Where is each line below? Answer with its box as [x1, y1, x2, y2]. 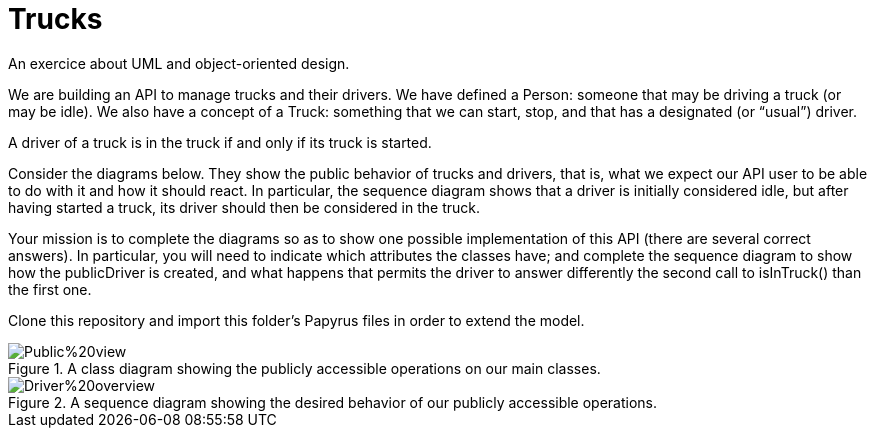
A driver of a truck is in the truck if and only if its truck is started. [8, 133, 432, 151]
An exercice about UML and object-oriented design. [8, 54, 350, 72]
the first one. [8, 280, 92, 298]
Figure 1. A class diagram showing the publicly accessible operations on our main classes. [8, 359, 601, 377]
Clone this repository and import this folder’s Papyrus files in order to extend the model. [8, 311, 585, 329]
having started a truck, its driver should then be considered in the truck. [8, 198, 481, 216]
